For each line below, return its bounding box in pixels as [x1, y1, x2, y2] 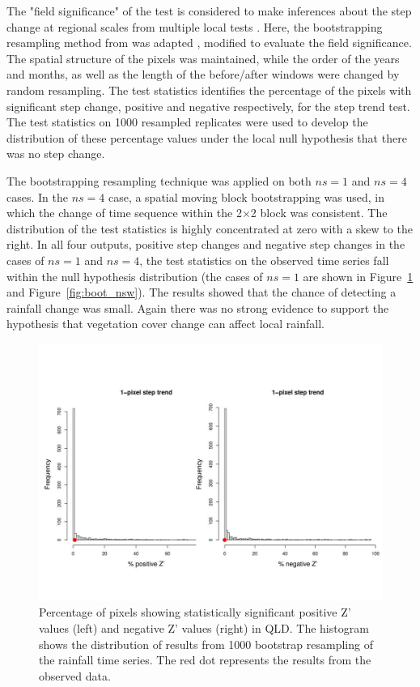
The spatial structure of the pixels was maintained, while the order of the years [6, 49, 400, 66]
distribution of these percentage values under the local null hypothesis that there [6, 129, 407, 146]
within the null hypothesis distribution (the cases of [6, 267, 263, 284]
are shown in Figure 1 [303, 267, 414, 284]
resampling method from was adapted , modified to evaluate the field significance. [6, 34, 412, 51]
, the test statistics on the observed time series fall [139, 251, 389, 268]
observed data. [39, 667, 111, 684]
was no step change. [6, 145, 105, 162]
